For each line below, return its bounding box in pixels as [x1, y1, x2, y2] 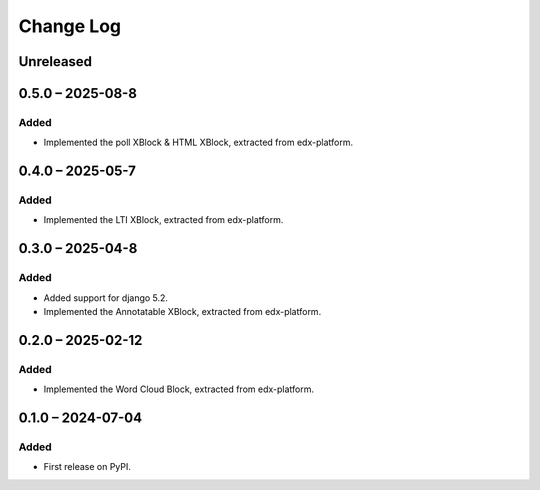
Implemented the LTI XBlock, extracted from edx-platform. [43, 214, 284, 226]
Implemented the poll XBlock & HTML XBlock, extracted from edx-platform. [43, 136, 354, 149]
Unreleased [18, 53, 93, 70]
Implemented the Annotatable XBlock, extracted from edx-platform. [43, 306, 322, 318]
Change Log [18, 15, 122, 37]
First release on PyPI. [43, 461, 132, 473]
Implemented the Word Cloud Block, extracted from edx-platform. [43, 383, 315, 395]
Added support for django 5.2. [43, 291, 169, 304]
